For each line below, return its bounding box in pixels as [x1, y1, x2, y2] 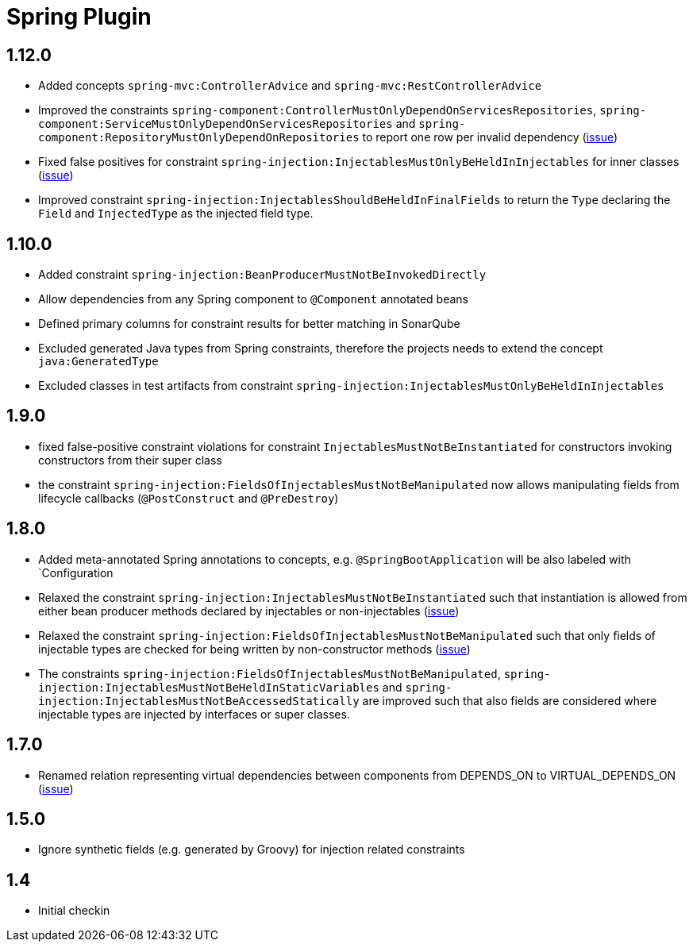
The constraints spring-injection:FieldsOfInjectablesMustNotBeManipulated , [38, 666, 501, 680]
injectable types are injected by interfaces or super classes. [38, 707, 350, 721]
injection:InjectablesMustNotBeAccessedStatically [38, 694, 360, 707]
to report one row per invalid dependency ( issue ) [362, 130, 618, 145]
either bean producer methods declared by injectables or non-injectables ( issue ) [38, 603, 460, 618]
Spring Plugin [6, 3, 152, 30]
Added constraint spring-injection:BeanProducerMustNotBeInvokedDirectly [38, 268, 487, 282]
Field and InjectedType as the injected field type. [38, 206, 314, 221]
